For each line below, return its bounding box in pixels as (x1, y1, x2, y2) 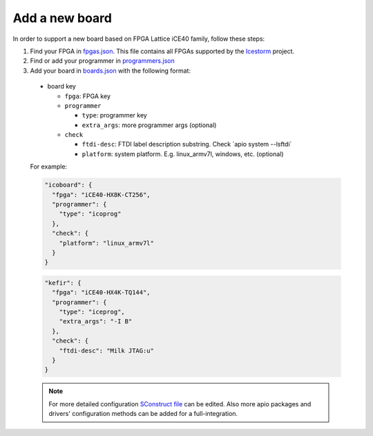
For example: (30, 162, 68, 171)
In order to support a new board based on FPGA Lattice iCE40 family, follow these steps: (12, 35, 265, 43)
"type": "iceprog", (59, 308, 126, 316)
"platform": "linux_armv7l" (59, 239, 155, 247)
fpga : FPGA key (64, 92, 111, 100)
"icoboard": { (44, 181, 93, 189)
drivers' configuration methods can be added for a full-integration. (48, 410, 238, 418)
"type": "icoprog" (59, 210, 122, 218)
